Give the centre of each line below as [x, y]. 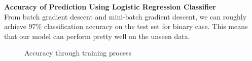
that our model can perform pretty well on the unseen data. [97, 36]
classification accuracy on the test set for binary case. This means [146, 26]
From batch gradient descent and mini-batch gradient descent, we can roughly [125, 16]
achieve [15, 26]
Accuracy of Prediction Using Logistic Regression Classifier [110, 6]
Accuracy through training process [78, 53]
